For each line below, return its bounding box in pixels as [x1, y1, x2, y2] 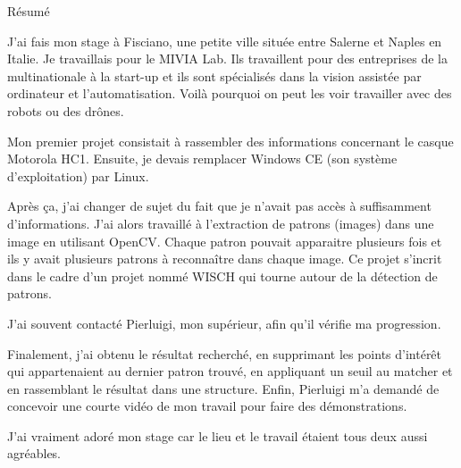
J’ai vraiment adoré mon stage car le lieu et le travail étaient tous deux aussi [7, 426, 428, 445]
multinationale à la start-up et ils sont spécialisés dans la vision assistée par [7, 66, 422, 85]
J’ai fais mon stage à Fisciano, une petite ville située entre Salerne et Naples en [7, 31, 442, 50]
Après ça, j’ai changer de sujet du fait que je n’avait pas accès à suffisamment [7, 196, 432, 215]
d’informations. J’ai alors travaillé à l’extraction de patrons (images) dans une [7, 213, 434, 232]
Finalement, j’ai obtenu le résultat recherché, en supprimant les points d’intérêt [7, 344, 442, 363]
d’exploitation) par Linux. [7, 166, 149, 185]
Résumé [7, 2, 50, 20]
